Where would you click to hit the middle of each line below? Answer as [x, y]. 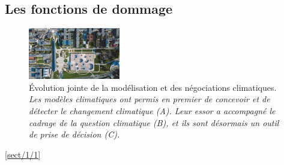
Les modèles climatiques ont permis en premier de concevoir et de [150, 99]
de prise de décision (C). [74, 134]
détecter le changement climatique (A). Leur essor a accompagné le [152, 111]
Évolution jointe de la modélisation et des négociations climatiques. [153, 87]
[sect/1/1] [23, 154]
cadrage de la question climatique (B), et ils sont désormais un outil [154, 122]
